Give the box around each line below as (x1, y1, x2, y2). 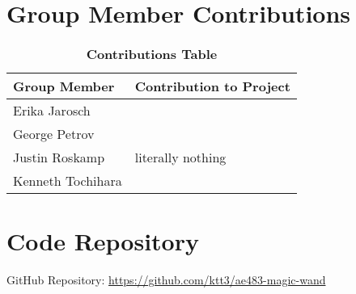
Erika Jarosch (13, 101, 91, 120)
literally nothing (134, 148, 227, 167)
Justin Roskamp (13, 148, 105, 167)
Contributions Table (86, 44, 218, 64)
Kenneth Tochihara (13, 171, 122, 191)
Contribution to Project (134, 77, 290, 96)
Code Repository (6, 225, 199, 258)
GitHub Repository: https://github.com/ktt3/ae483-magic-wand (6, 271, 326, 288)
